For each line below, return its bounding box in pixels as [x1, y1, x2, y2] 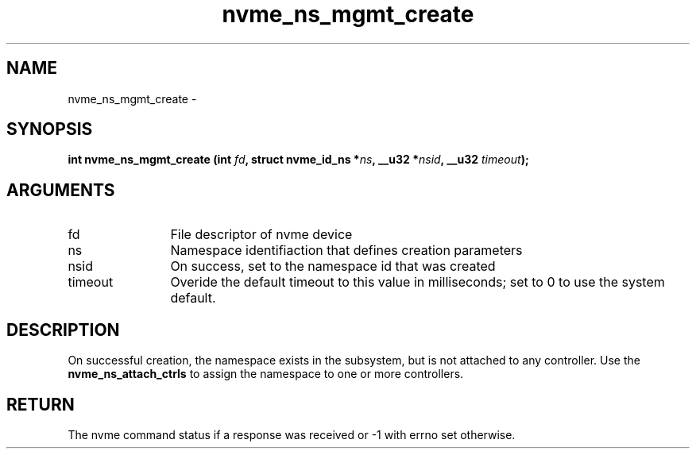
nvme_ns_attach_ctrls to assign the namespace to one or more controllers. [68, 367, 464, 381]
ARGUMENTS [6, 179, 115, 200]
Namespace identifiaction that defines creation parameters [170, 242, 523, 259]
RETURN [6, 394, 75, 415]
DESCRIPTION [6, 319, 120, 340]
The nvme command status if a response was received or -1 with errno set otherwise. [68, 427, 516, 442]
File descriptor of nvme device [170, 226, 353, 243]
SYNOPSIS [6, 119, 93, 140]
